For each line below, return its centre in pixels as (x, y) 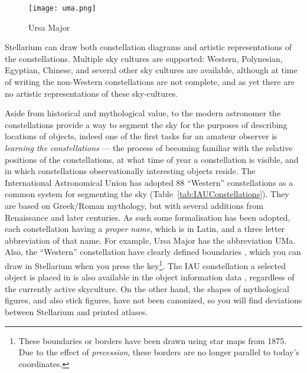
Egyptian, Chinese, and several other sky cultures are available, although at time (151, 70)
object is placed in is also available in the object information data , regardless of (150, 277)
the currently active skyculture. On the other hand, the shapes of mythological (147, 288)
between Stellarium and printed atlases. (76, 311)
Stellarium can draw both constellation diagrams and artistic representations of (148, 47)
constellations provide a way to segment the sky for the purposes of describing (146, 124)
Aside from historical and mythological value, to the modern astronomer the (143, 113)
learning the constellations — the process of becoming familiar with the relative (149, 148)
